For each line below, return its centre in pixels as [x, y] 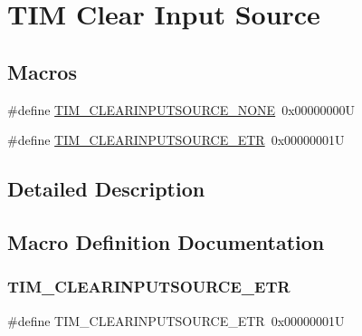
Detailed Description [106, 189]
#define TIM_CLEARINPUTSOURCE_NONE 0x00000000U [181, 109]
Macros [42, 71]
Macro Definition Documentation [166, 241]
